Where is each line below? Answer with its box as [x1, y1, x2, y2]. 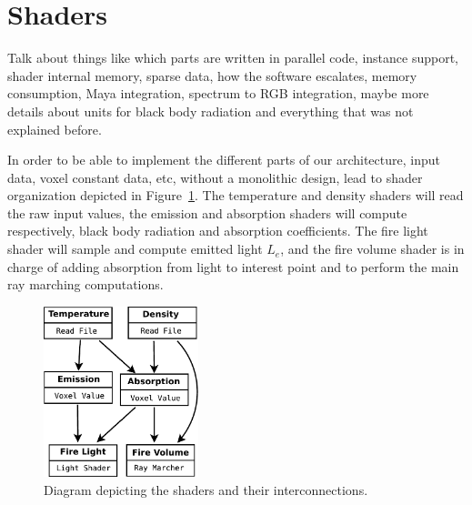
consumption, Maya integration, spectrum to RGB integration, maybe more [7, 84, 429, 103]
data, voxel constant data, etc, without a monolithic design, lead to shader [7, 167, 423, 187]
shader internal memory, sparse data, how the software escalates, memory [7, 66, 417, 85]
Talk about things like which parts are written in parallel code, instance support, [7, 48, 458, 67]
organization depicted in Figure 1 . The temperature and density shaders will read [7, 186, 464, 205]
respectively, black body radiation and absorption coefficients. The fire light [7, 221, 428, 240]
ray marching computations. [7, 275, 164, 294]
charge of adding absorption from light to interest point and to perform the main [7, 257, 459, 276]
